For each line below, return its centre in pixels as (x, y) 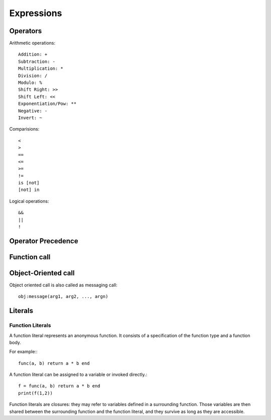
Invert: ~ (30, 118)
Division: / (33, 76)
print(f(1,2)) (35, 393)
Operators (26, 31)
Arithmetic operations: (32, 43)
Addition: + (33, 55)
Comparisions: (24, 129)
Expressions (36, 13)
